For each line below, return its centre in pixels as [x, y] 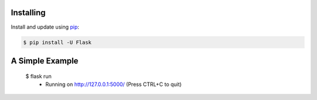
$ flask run [39, 76]
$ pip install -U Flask [58, 42]
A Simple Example [45, 61]
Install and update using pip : [45, 27]
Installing [28, 13]
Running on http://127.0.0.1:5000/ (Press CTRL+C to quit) [114, 84]
